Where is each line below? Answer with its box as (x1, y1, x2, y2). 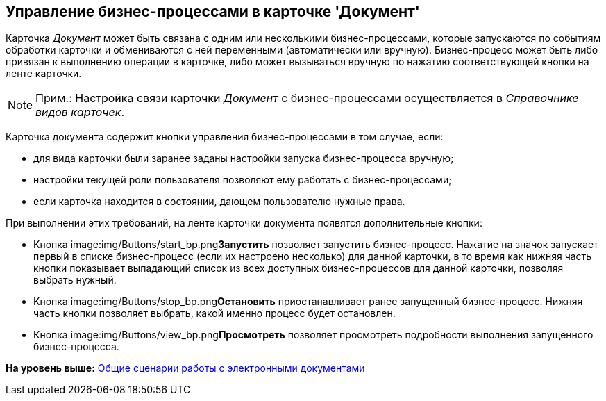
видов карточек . (35, 105, 125, 120)
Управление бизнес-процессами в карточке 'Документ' (6, 3, 420, 20)
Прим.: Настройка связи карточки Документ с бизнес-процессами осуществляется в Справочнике (35, 91, 579, 106)
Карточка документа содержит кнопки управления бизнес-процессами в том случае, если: (6, 131, 444, 143)
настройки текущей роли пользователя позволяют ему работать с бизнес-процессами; (33, 174, 452, 186)
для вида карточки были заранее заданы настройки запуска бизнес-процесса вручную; (33, 152, 454, 165)
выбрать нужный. (33, 274, 117, 286)
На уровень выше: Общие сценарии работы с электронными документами (6, 362, 365, 375)
